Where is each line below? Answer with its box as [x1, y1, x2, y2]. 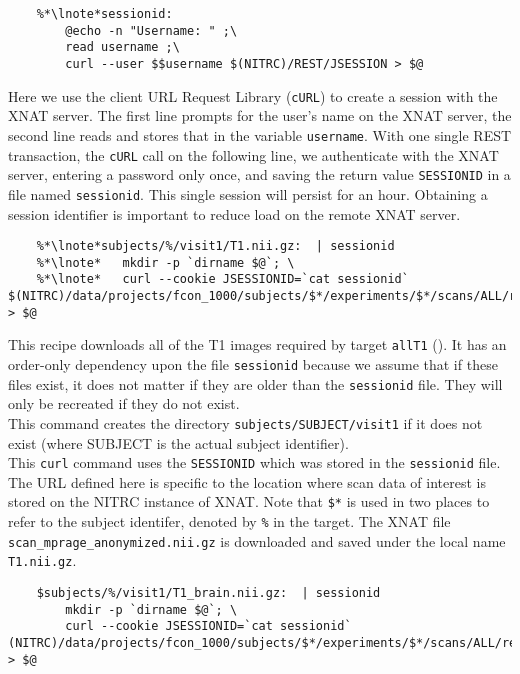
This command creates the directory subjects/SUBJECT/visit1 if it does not [8, 412, 483, 433]
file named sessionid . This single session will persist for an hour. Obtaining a [8, 183, 488, 204]
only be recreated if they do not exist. [8, 393, 240, 414]
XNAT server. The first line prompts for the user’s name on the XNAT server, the [8, 105, 512, 126]
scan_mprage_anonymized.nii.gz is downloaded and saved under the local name [8, 530, 506, 551]
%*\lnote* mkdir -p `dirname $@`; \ [36, 255, 295, 270]
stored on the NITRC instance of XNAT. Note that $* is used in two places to [8, 491, 490, 512]
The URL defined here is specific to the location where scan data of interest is [8, 471, 487, 492]
